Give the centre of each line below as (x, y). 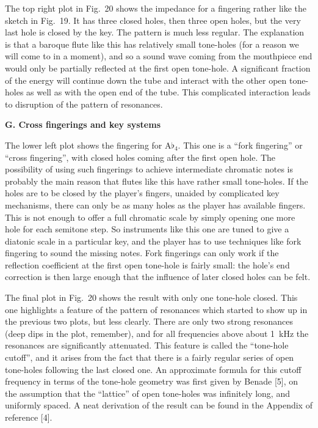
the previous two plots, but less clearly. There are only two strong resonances (149, 321)
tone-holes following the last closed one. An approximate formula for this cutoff (153, 369)
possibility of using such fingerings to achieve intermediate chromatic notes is (149, 169)
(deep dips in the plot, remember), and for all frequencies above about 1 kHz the (157, 333)
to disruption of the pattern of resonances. (84, 104)
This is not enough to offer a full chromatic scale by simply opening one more (150, 217)
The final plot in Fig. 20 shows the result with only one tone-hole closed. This (151, 297)
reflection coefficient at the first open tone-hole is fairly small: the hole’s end (147, 264)
